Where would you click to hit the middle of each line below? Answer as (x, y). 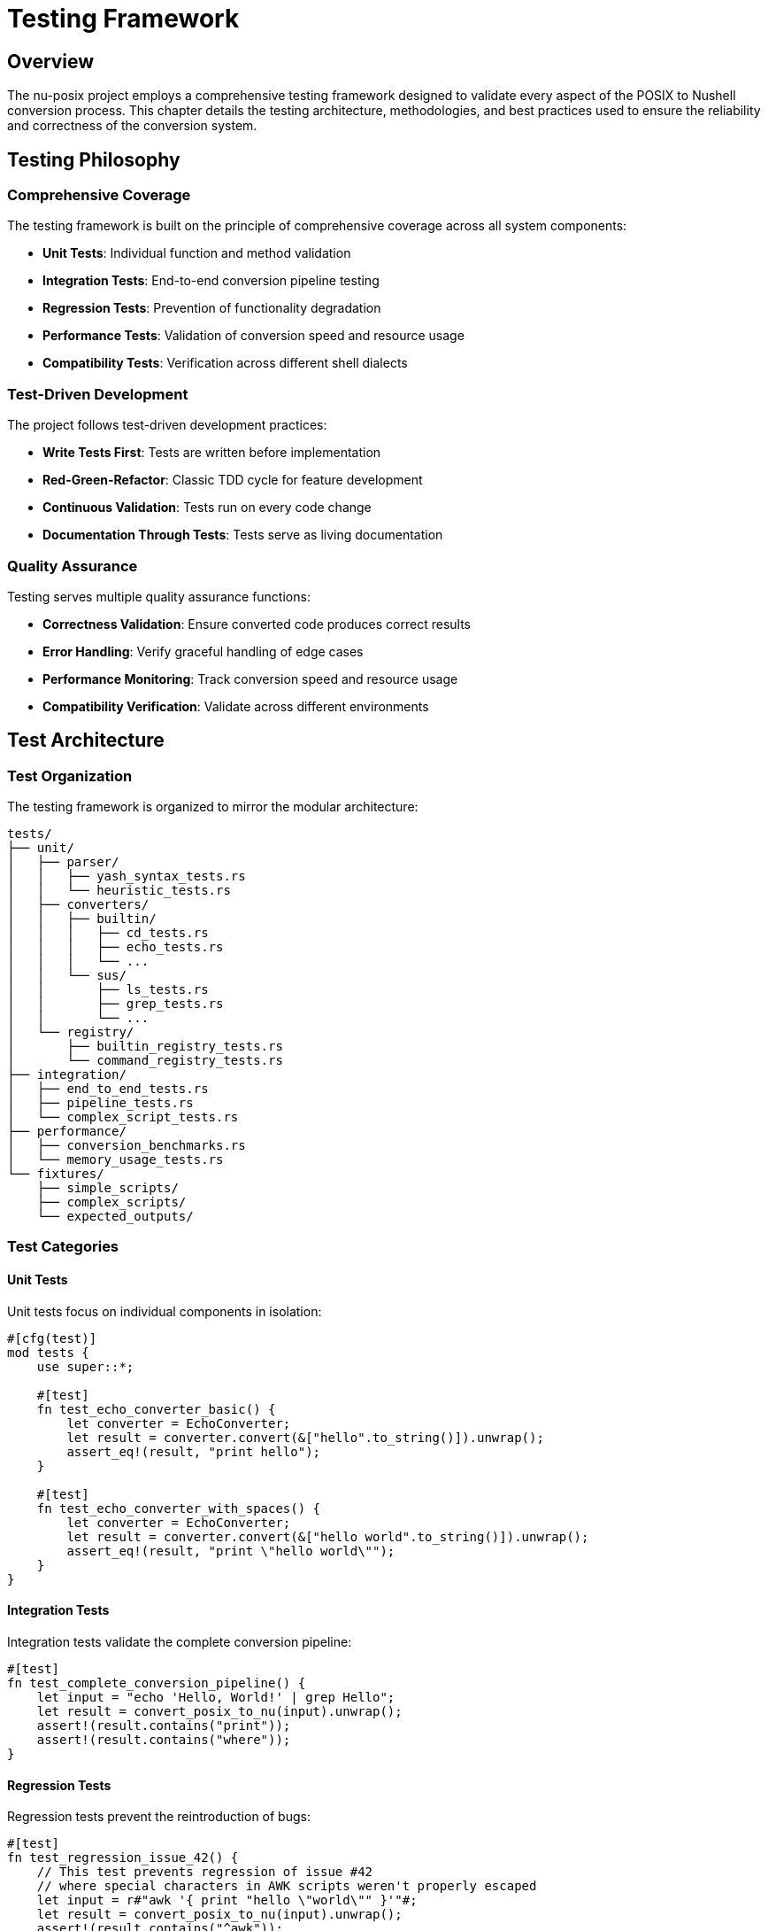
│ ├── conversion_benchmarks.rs (127, 1146)
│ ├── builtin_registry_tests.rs (145, 1047)
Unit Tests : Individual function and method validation (197, 253)
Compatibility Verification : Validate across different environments (236, 706)
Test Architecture (86, 741)
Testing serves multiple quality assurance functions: (159, 596)
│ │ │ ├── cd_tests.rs (108, 933)
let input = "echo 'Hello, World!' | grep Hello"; (216, 1697)
